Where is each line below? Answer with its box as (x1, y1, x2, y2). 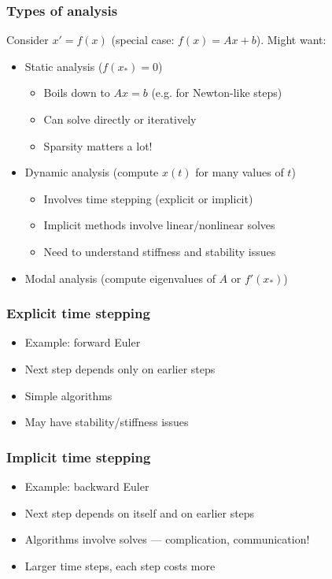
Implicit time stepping (6, 447, 151, 466)
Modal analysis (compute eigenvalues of (24, 269, 216, 286)
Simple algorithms (24, 387, 113, 403)
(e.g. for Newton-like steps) (151, 84, 282, 101)
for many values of (195, 164, 284, 180)
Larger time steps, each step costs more (24, 557, 216, 573)
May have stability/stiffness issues (24, 414, 189, 430)
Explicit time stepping (6, 303, 150, 323)
